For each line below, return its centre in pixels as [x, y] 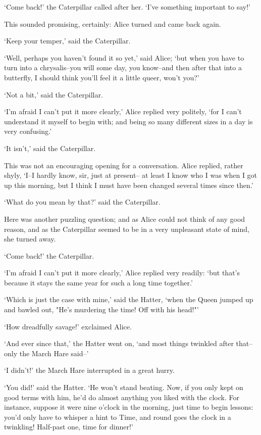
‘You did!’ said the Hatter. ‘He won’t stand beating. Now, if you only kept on [124, 387]
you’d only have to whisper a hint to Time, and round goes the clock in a [118, 417]
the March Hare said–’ [54, 353]
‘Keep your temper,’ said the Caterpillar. [67, 41]
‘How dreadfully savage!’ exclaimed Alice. [68, 326]
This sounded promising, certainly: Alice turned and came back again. [113, 23]
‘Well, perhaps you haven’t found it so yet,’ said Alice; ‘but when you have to [124, 57]
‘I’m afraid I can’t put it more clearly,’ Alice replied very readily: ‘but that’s [122, 273]
